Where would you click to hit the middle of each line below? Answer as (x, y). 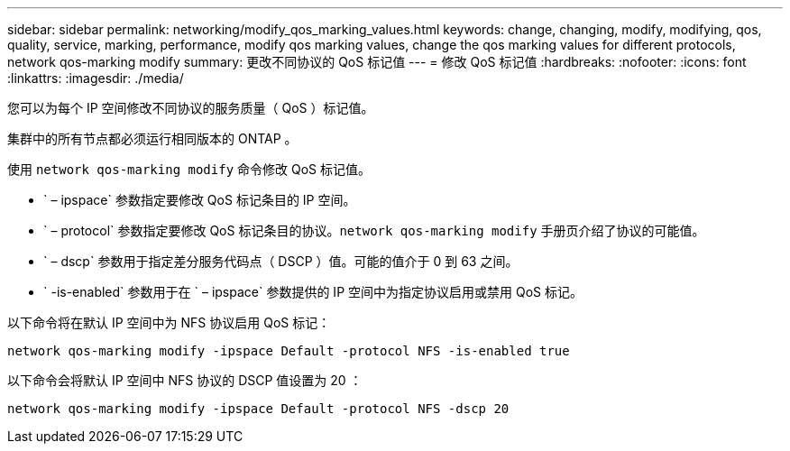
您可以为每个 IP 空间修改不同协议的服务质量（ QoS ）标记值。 (191, 108)
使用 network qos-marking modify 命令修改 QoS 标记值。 (189, 169)
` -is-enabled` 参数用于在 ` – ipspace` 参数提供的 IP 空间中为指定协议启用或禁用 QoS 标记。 (313, 292)
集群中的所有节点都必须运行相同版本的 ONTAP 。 (152, 138)
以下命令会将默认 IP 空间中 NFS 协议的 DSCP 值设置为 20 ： (185, 380)
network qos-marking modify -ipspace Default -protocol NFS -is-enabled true (289, 351)
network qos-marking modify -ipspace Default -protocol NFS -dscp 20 (258, 409)
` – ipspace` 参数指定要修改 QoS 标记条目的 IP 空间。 (200, 200)
